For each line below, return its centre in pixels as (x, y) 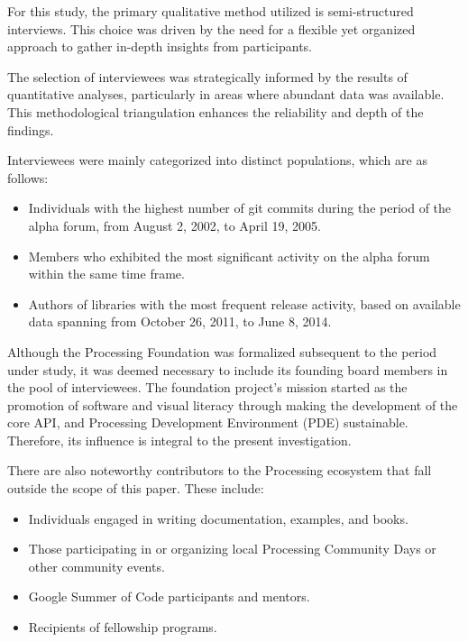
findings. (31, 129)
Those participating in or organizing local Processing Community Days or (232, 549)
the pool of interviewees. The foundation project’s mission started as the (207, 387)
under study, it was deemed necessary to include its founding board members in (228, 369)
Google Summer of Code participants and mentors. (169, 596)
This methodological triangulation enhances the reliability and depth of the (216, 111)
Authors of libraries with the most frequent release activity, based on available (244, 303)
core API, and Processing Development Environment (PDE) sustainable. (208, 422)
